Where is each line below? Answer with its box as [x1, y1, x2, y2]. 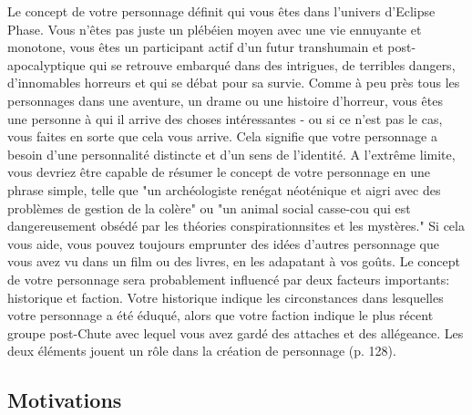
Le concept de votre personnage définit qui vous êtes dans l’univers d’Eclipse [7, 2, 436, 20]
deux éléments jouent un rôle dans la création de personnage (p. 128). [7, 341, 396, 360]
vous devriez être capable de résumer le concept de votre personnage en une [7, 162, 430, 182]
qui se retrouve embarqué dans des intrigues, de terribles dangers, [89, 55, 456, 74]
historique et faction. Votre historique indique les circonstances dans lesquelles [7, 287, 444, 306]
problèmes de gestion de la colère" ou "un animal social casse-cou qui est [7, 198, 411, 217]
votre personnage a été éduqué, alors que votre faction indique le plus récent [7, 306, 434, 325]
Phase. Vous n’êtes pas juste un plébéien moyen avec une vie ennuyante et [7, 19, 422, 38]
